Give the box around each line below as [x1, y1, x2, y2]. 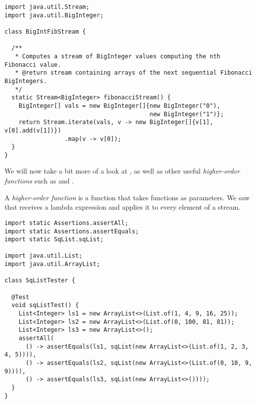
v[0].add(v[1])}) [4, 127, 61, 134]
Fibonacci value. [4, 61, 61, 68]
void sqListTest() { [11, 302, 79, 309]
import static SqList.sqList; [4, 236, 104, 243]
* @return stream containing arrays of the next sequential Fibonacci [15, 69, 253, 77]
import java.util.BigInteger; [4, 11, 104, 19]
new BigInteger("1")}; [149, 110, 224, 118]
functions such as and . [4, 176, 74, 186]
